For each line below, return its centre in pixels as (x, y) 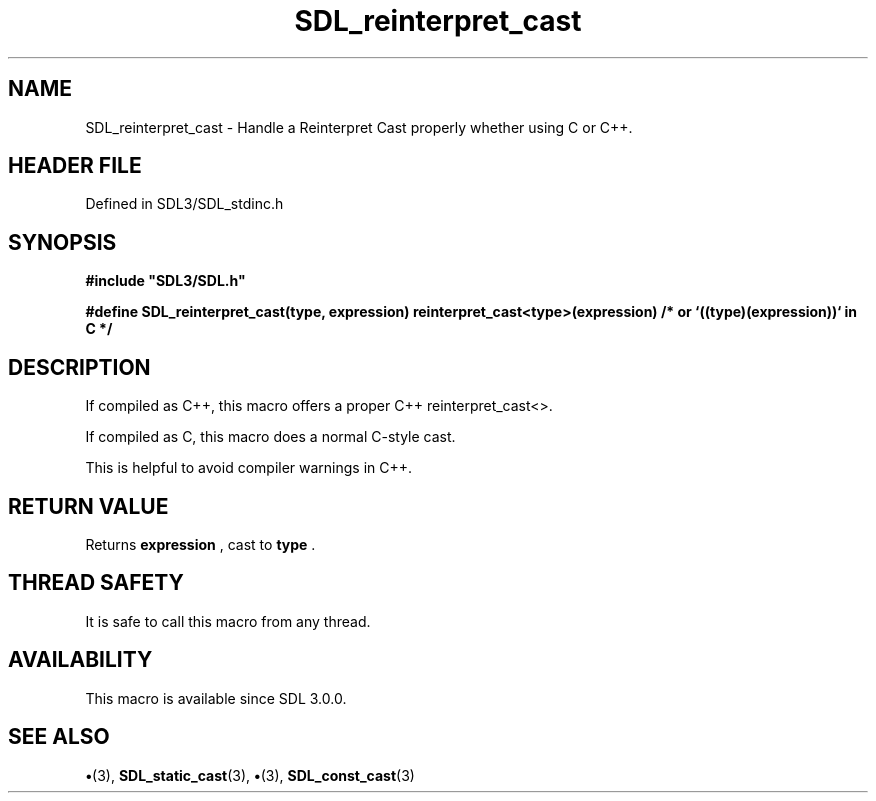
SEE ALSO (59, 737)
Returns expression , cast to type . (200, 544)
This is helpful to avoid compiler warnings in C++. (249, 468)
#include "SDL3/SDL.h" (165, 281)
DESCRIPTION (79, 367)
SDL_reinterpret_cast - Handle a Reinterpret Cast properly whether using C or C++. (359, 127)
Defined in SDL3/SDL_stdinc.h (184, 204)
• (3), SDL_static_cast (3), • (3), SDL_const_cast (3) (250, 775)
